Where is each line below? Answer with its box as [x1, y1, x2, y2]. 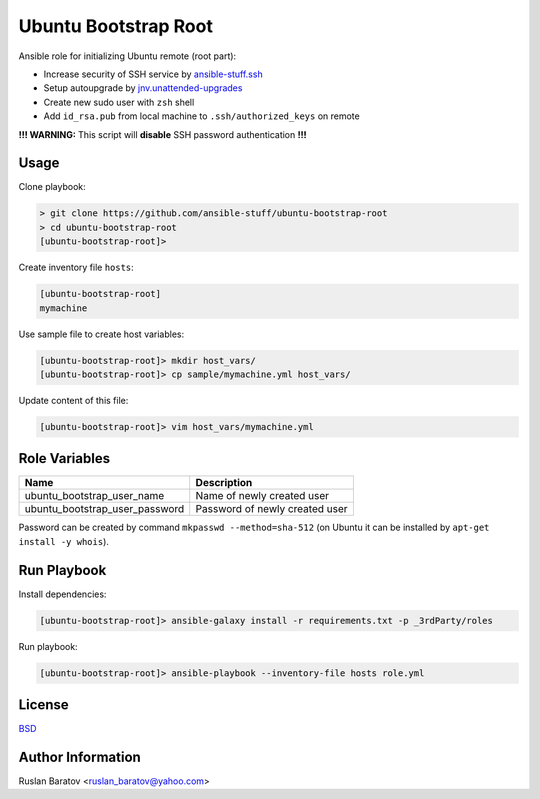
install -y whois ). [18, 535, 110, 547]
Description [195, 476, 253, 490]
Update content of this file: [18, 394, 129, 406]
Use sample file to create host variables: [18, 328, 185, 340]
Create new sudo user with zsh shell [43, 96, 195, 108]
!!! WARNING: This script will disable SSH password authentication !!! [18, 128, 307, 140]
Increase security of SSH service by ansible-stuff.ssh [43, 68, 264, 80]
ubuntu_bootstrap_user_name [24, 489, 165, 503]
